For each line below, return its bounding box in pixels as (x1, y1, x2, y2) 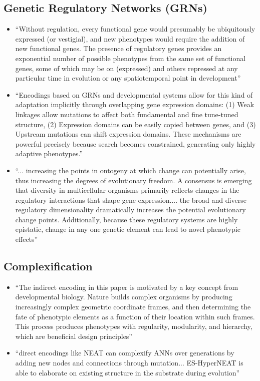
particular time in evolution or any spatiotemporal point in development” (15, 73, 241, 83)
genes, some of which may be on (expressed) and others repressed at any (15, 63, 238, 73)
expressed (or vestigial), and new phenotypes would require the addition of (15, 33, 245, 44)
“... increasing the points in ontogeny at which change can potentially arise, (15, 165, 246, 175)
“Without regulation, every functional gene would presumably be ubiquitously (15, 24, 255, 34)
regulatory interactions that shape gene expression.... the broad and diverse (15, 194, 246, 205)
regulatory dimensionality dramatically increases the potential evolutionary (15, 204, 246, 215)
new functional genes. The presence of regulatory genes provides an (15, 43, 222, 54)
